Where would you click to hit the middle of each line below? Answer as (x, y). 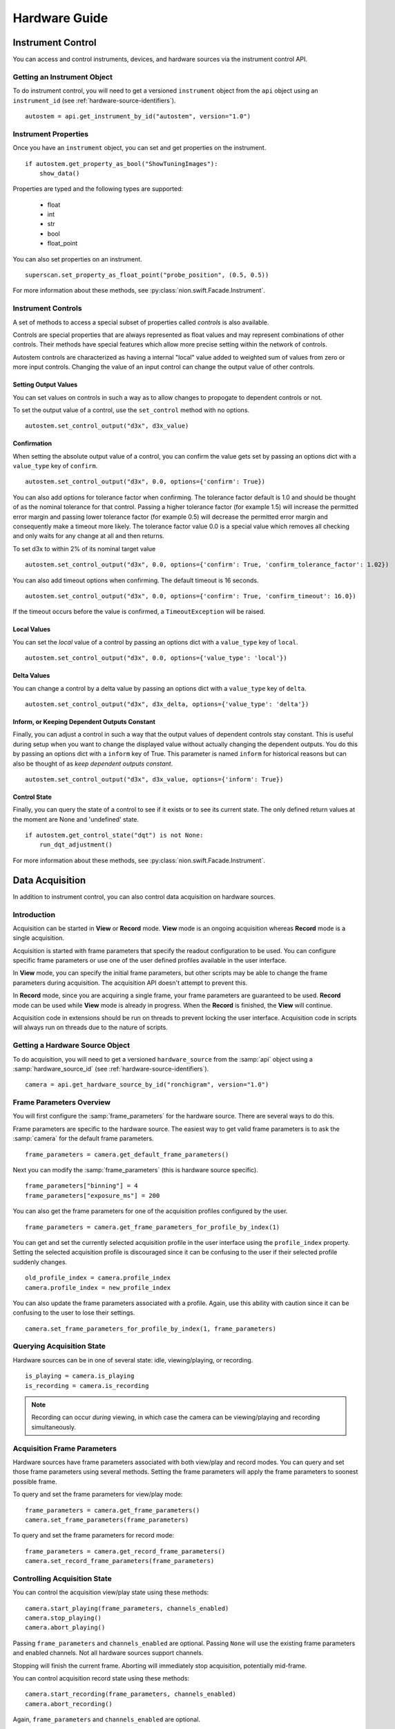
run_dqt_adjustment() (76, 845)
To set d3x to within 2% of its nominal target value (84, 548)
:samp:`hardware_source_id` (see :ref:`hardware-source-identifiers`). (111, 1069)
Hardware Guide (60, 18)
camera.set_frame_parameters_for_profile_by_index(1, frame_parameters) (151, 1329)
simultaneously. (54, 1427)
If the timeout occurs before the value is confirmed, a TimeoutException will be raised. (139, 611)
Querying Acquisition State (59, 1347)
